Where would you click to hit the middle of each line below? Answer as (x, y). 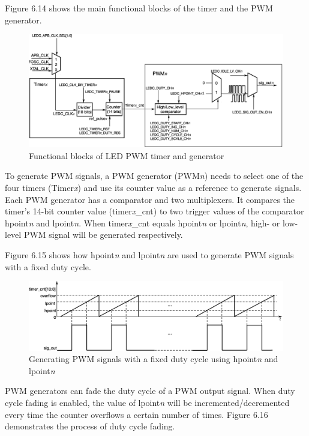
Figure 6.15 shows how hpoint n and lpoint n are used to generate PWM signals (149, 254)
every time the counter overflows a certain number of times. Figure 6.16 (136, 414)
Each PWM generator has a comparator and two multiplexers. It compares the (150, 199)
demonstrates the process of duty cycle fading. (90, 426)
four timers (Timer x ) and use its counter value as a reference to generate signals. (153, 187)
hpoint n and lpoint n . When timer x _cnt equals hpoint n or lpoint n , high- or (142, 223)
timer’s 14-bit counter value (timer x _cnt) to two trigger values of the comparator (154, 211)
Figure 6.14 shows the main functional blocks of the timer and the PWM (139, 8)
